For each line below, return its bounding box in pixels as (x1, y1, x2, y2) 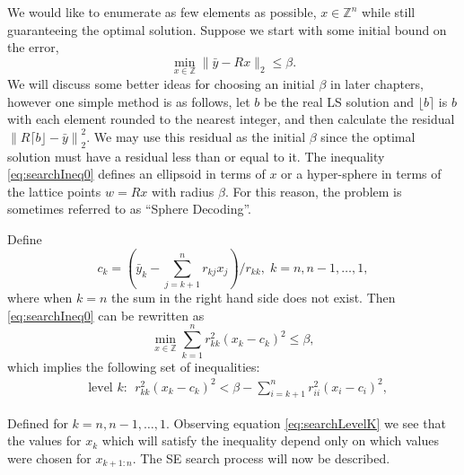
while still (361, 3, 416, 21)
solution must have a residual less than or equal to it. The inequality (7, 146, 385, 165)
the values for (7, 431, 82, 450)
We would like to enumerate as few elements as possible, (7, 3, 317, 21)
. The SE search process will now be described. (132, 448, 390, 467)
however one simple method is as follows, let (7, 92, 250, 110)
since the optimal (320, 127, 416, 145)
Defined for (7, 413, 68, 432)
